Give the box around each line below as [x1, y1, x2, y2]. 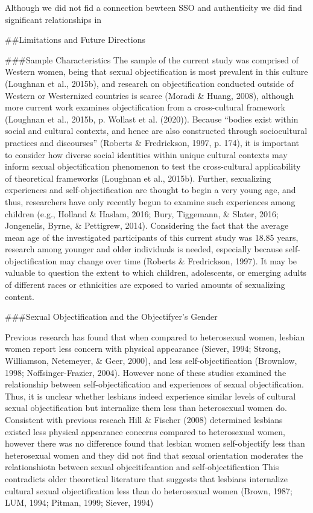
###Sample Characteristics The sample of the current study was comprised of [5, 53, 299, 66]
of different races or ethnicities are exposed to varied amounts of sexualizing [5, 278, 285, 291]
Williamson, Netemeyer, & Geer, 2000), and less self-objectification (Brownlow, [5, 354, 297, 367]
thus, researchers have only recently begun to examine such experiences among [5, 195, 296, 208]
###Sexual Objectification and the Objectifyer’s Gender [5, 310, 218, 323]
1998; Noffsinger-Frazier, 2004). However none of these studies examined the [5, 366, 286, 378]
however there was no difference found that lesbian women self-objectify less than [5, 437, 305, 450]
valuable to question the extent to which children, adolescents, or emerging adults [5, 266, 307, 279]
